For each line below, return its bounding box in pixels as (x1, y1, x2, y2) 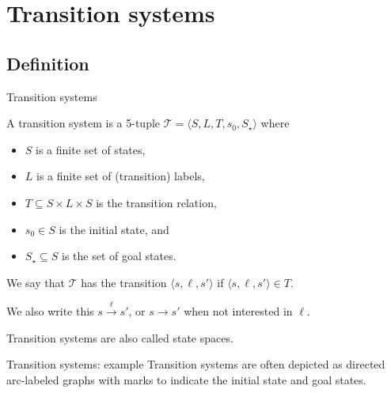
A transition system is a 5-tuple (6, 115, 161, 131)
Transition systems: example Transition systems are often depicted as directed (6, 356, 385, 372)
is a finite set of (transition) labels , (36, 168, 205, 184)
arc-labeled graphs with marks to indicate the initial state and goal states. (6, 371, 366, 387)
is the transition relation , (96, 194, 217, 210)
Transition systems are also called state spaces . (6, 329, 233, 346)
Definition (6, 51, 89, 75)
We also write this (6, 303, 94, 319)
